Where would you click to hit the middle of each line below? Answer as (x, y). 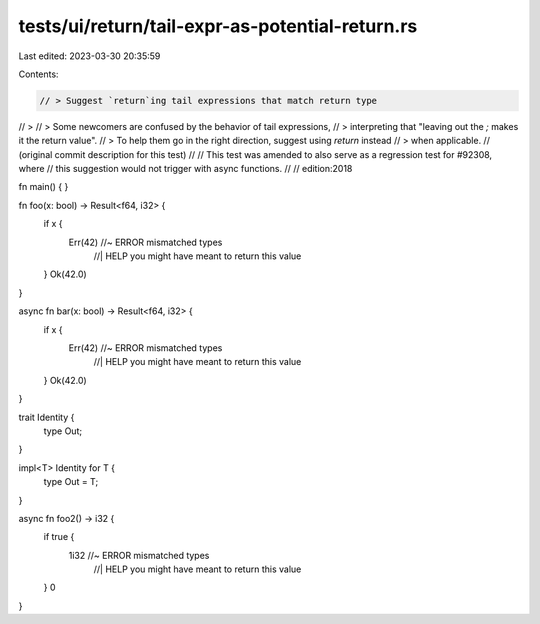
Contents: (38, 74)
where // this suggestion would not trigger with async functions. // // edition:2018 (185, 169)
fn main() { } (43, 187)
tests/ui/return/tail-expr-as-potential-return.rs (218, 26)
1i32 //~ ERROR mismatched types (139, 555)
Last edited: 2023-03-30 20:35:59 (89, 56)
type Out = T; (71, 482)
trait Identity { (46, 417)
